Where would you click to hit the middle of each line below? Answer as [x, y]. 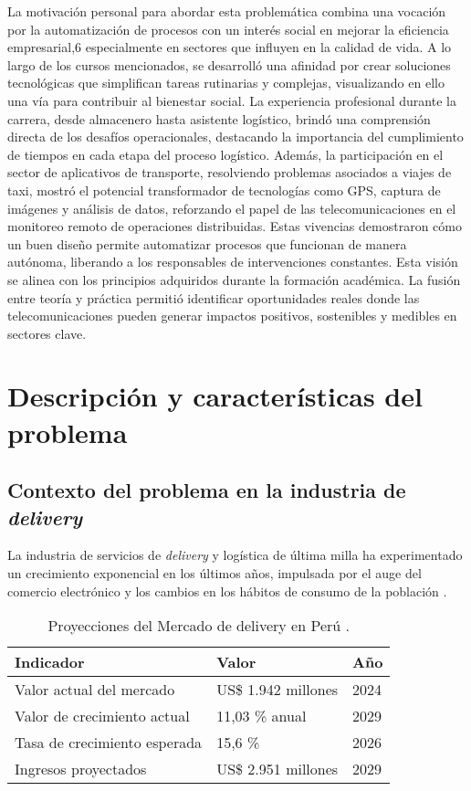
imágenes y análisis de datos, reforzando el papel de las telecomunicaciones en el [232, 208]
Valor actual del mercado [95, 690]
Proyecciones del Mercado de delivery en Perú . [199, 626]
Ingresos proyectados [81, 769]
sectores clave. [47, 333]
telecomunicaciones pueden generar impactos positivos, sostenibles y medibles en [232, 316]
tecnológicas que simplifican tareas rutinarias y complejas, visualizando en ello [226, 83]
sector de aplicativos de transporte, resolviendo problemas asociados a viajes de [230, 172]
